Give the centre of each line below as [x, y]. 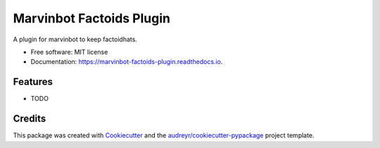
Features [33, 82]
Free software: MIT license [69, 52]
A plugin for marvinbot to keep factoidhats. [75, 39]
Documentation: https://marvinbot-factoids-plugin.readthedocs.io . [127, 62]
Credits [30, 119]
